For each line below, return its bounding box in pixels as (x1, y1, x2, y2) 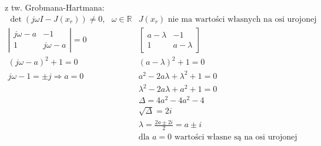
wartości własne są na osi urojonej (174, 133, 297, 142)
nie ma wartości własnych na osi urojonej (168, 15, 317, 24)
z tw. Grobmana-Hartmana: (5, 1, 105, 13)
